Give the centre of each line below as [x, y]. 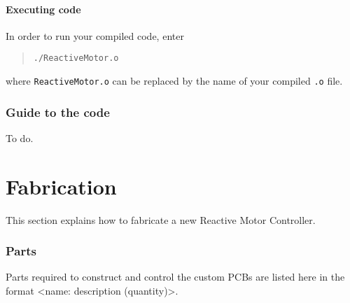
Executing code [43, 9]
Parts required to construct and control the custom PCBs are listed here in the [175, 277]
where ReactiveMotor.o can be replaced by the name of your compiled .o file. [174, 81]
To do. [20, 138]
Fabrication [61, 186]
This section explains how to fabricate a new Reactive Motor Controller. [161, 219]
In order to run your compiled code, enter [95, 35]
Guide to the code [58, 112]
